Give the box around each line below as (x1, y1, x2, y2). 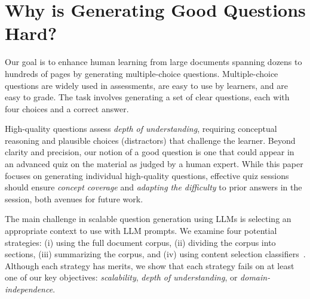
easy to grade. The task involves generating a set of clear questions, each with (5, 91, 290, 103)
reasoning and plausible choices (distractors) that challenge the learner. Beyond (5, 134, 296, 146)
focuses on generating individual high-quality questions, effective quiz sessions (5, 169, 289, 181)
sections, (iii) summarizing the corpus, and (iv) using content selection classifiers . (5, 248, 306, 260)
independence (5, 283, 53, 295)
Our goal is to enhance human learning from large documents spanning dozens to (5, 56, 302, 68)
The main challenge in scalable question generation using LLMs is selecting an (5, 212, 291, 225)
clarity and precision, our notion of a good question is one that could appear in (5, 146, 294, 158)
